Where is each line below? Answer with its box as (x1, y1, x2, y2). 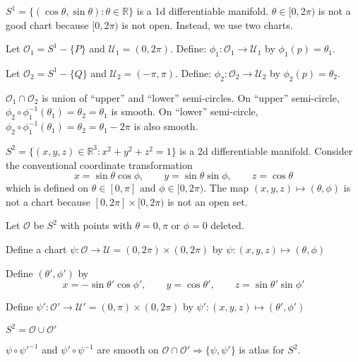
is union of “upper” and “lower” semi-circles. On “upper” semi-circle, (42, 90, 340, 105)
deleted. (210, 218, 244, 233)
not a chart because (6, 194, 90, 209)
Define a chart (6, 241, 67, 256)
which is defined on (6, 180, 89, 195)
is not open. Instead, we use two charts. (121, 17, 293, 32)
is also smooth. (133, 119, 198, 134)
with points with (60, 218, 132, 233)
